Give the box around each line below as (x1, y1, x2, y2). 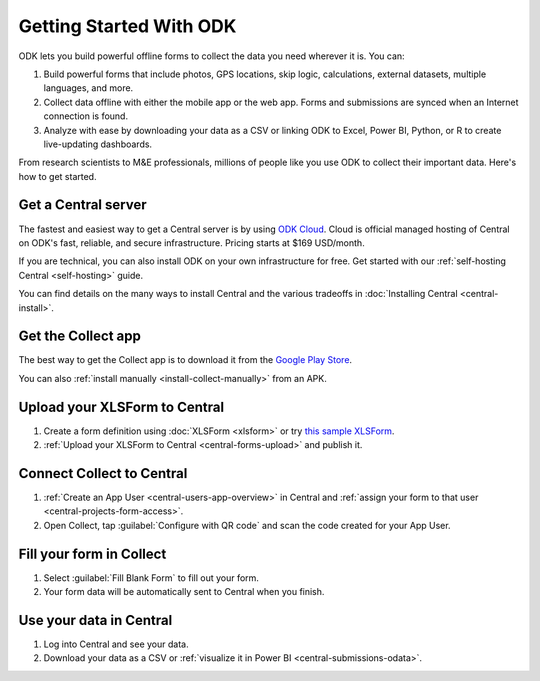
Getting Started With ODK (18, 15, 237, 37)
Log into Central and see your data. (43, 638, 189, 650)
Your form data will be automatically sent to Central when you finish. (43, 586, 325, 598)
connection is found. (43, 110, 129, 122)
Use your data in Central (18, 611, 173, 629)
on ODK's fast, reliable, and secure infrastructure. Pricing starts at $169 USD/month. (18, 236, 365, 249)
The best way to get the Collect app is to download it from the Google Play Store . (18, 354, 353, 366)
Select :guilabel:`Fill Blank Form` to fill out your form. (43, 571, 260, 584)
